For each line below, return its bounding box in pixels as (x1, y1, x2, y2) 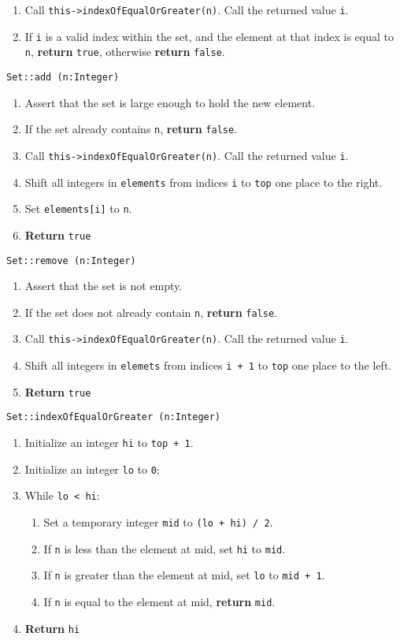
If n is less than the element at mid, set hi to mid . (43, 540, 286, 556)
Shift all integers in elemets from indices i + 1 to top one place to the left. (24, 357, 392, 374)
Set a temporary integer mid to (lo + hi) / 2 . (43, 514, 273, 530)
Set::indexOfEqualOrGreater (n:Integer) (6, 411, 221, 423)
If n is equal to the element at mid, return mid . (43, 593, 276, 609)
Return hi (24, 620, 80, 636)
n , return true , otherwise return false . (24, 43, 225, 60)
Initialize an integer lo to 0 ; (24, 460, 160, 477)
